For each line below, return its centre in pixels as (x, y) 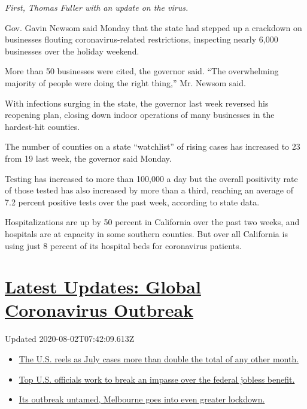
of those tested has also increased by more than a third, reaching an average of (149, 190)
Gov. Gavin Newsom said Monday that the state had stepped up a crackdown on (153, 27)
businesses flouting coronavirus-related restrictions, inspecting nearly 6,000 (142, 39)
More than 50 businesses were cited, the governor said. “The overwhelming (142, 71)
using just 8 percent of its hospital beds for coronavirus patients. (123, 245)
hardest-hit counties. (42, 126)
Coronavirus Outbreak (99, 310)
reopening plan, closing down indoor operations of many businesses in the (140, 115)
